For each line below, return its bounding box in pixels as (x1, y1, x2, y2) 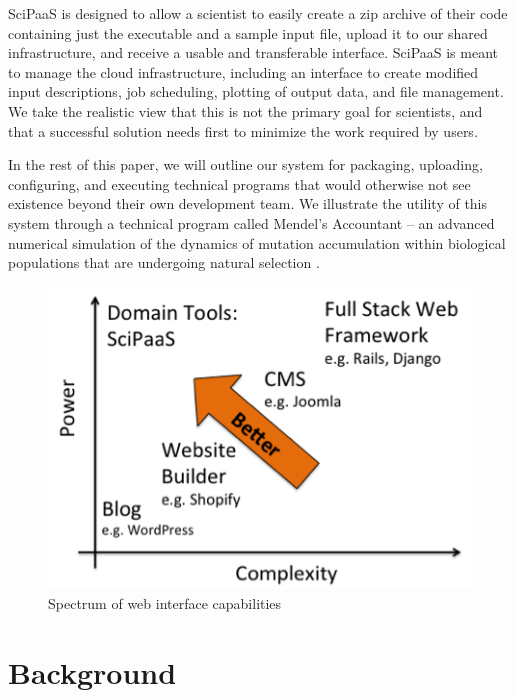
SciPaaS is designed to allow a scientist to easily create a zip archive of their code (8, 3, 508, 23)
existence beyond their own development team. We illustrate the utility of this (8, 193, 488, 214)
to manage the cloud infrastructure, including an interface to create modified (8, 61, 479, 82)
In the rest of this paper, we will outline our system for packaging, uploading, (8, 154, 483, 175)
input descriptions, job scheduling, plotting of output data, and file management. (8, 81, 504, 102)
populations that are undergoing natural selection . (8, 252, 320, 273)
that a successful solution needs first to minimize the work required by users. (8, 120, 478, 141)
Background (8, 651, 177, 692)
